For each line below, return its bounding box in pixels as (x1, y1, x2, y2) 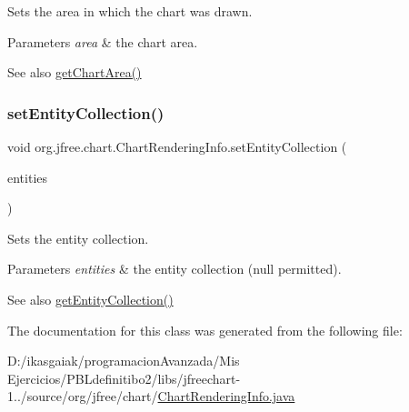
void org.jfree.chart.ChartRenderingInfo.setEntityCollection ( (7, 137, 347, 156)
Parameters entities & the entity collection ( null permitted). (7, 259, 342, 278)
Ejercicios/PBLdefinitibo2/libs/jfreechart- (7, 368, 241, 387)
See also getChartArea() (7, 63, 142, 82)
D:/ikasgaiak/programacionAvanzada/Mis (7, 351, 240, 370)
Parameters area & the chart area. (7, 32, 198, 51)
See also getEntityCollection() (7, 289, 174, 308)
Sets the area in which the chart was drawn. (7, 2, 253, 20)
